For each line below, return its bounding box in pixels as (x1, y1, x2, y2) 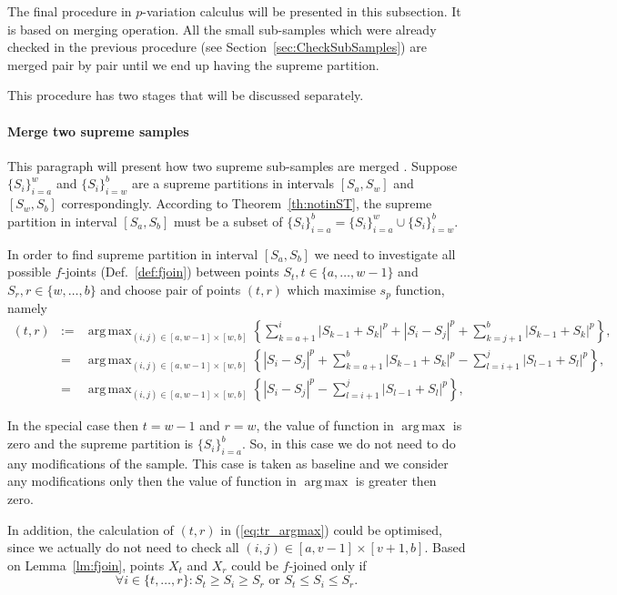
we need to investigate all (314, 244, 456, 263)
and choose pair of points (100, 279, 241, 298)
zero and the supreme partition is (7, 434, 194, 453)
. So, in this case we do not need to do (242, 434, 456, 453)
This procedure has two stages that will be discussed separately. (7, 86, 364, 105)
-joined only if (288, 555, 367, 574)
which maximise (287, 279, 376, 298)
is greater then (355, 471, 437, 490)
